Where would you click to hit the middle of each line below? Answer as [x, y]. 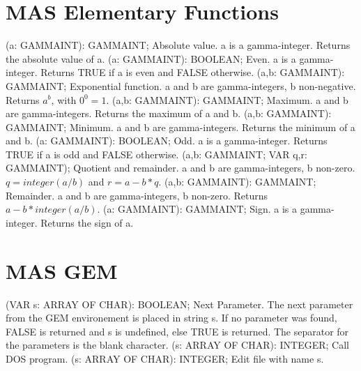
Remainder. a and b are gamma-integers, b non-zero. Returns [137, 195]
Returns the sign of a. [87, 222]
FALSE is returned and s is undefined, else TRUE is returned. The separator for [177, 331]
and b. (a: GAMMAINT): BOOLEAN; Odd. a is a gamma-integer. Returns [167, 141]
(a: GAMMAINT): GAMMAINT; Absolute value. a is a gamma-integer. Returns [178, 45]
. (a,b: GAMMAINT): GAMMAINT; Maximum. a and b [227, 99]
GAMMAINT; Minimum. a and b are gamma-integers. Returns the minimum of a [180, 127]
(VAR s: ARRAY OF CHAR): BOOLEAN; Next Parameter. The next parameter [179, 304]
